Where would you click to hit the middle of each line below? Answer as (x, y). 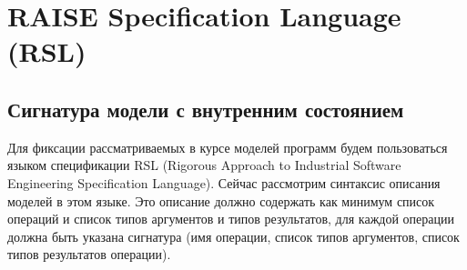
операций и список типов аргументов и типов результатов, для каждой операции (231, 219)
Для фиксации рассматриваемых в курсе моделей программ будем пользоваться (228, 147)
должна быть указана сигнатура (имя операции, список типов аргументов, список (233, 236)
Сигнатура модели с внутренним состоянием (206, 109)
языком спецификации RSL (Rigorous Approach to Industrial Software (204, 165)
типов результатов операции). (89, 254)
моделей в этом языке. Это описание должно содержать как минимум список (221, 200)
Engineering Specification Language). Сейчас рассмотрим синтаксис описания (224, 182)
